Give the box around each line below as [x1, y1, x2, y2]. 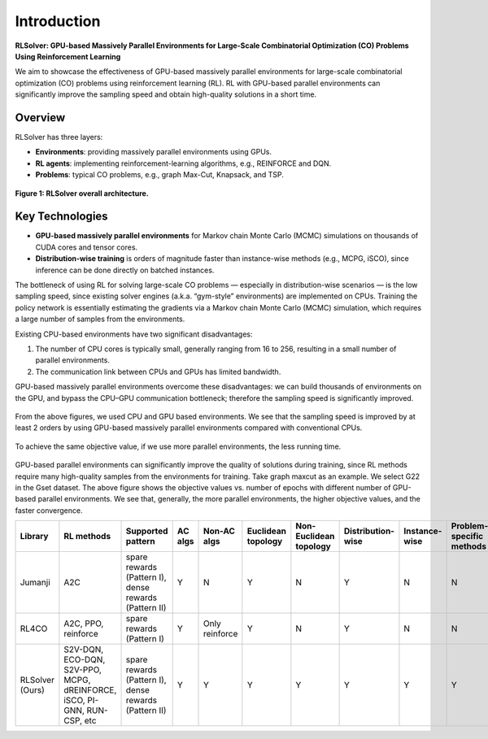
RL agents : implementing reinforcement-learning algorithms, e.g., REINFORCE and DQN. [35, 159, 332, 168]
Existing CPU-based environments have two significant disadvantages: [15, 329, 253, 339]
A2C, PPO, [63, 618, 104, 629]
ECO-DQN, [63, 654, 106, 666]
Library [20, 531, 49, 542]
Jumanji [20, 577, 50, 589]
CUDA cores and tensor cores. [35, 242, 138, 252]
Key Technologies [15, 210, 109, 224]
